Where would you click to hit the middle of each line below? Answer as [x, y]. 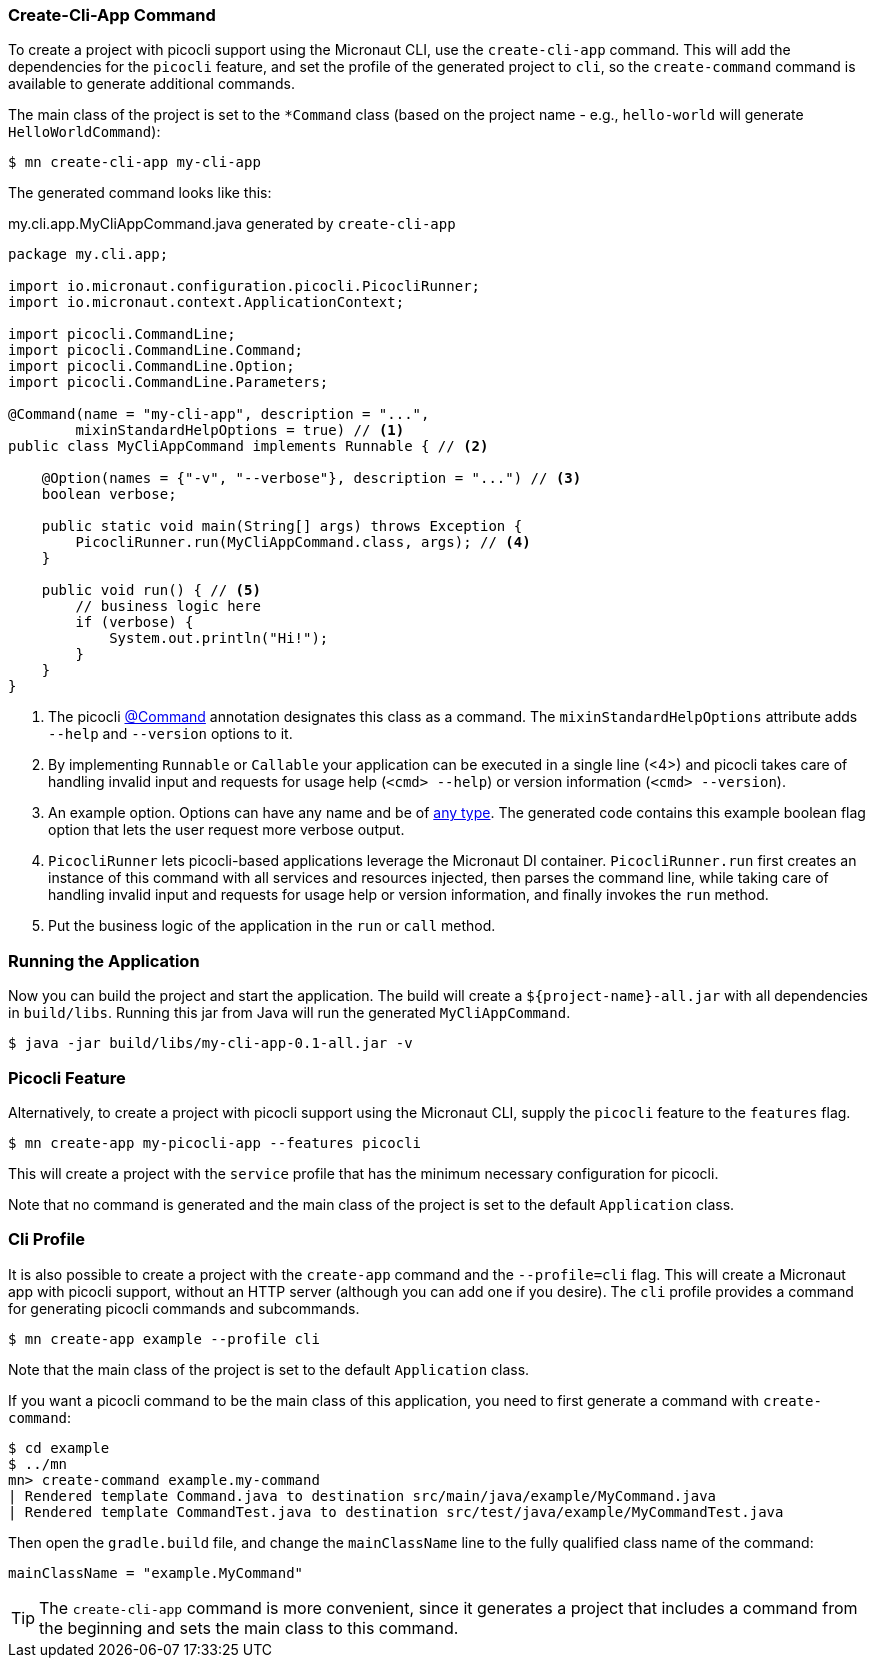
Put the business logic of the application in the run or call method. [272, 926]
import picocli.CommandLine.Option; [151, 366]
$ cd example [59, 1447]
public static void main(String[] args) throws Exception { [282, 526]
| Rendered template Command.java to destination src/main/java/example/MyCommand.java [362, 1495]
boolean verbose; [109, 494]
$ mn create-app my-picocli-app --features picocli [215, 1142]
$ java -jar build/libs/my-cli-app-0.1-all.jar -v [210, 1043]
